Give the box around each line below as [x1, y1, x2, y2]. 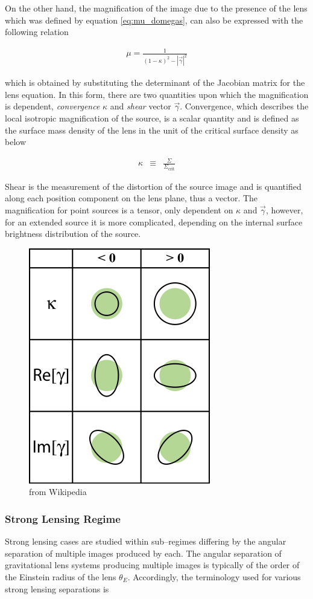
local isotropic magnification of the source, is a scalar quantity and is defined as [5, 111, 299, 124]
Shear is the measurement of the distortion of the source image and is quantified [5, 180, 302, 192]
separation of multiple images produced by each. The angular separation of [5, 546, 282, 559]
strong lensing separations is [5, 582, 109, 595]
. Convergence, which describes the [180, 100, 309, 112]
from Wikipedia [29, 485, 87, 498]
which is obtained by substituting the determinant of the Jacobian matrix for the [5, 76, 305, 89]
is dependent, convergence [5, 100, 100, 112]
